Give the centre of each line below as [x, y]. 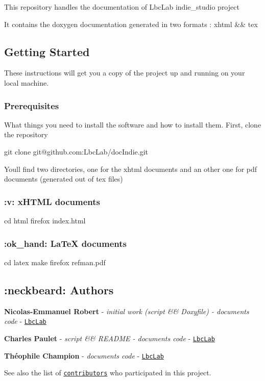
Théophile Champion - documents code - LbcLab [84, 355]
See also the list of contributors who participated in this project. [108, 373]
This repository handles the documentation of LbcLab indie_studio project [122, 7]
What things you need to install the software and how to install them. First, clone [133, 124]
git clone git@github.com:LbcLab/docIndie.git [76, 151]
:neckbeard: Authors [59, 289]
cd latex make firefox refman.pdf [55, 262]
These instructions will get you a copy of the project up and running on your [125, 73]
